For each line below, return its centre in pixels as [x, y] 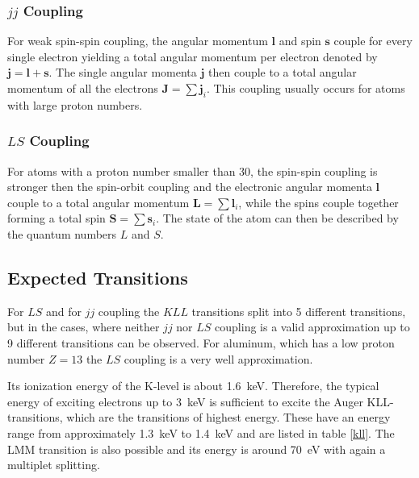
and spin [300, 41]
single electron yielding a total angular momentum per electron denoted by [193, 56]
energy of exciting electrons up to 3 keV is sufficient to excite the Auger [185, 401]
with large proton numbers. [75, 104]
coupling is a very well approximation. [218, 358]
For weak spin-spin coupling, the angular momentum [138, 41]
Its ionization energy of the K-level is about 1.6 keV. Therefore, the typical [193, 386]
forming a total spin [57, 218]
